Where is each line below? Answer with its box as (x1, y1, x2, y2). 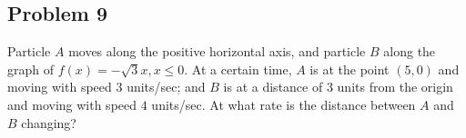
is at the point (309, 59, 390, 78)
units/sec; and (127, 77, 206, 96)
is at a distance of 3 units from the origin (223, 77, 453, 96)
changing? (21, 113, 76, 132)
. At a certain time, (184, 59, 292, 78)
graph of (7, 59, 55, 78)
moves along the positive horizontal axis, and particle (68, 42, 366, 61)
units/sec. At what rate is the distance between (151, 94, 416, 113)
